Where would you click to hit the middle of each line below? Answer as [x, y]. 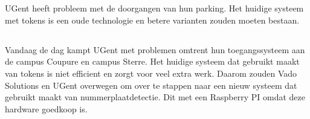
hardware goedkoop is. [46, 108]
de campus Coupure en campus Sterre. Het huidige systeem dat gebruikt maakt [152, 61]
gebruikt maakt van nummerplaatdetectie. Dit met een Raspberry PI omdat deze [155, 97]
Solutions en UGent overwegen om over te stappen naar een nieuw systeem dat [151, 85]
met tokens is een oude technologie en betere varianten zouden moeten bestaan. [152, 20]
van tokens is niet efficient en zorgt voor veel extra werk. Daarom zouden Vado [151, 73]
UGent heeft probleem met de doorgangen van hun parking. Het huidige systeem [154, 8]
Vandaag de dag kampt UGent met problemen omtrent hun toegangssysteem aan [155, 49]
